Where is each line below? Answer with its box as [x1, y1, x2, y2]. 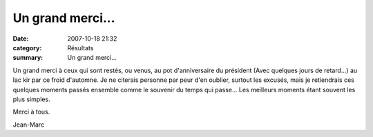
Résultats [67, 43, 94, 52]
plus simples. [12, 95, 51, 103]
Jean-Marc [12, 120, 45, 129]
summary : [12, 54, 44, 62]
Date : [12, 34, 29, 43]
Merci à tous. [12, 107, 50, 116]
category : [12, 43, 42, 52]
